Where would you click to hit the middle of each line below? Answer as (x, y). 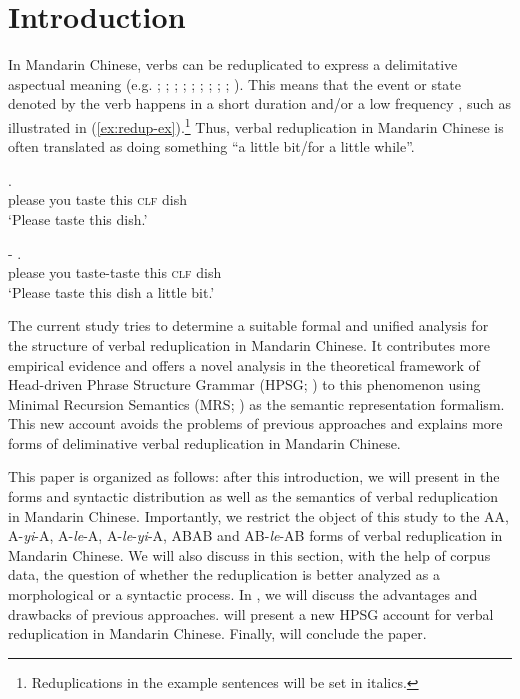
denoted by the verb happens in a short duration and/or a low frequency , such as (259, 103)
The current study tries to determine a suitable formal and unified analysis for (248, 325)
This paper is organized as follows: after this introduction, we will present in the (254, 476)
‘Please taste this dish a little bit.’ (111, 291)
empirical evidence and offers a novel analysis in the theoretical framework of (244, 364)
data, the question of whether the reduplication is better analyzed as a (224, 574)
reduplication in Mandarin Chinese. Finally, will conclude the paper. (217, 633)
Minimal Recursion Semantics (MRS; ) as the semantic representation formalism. (256, 403)
